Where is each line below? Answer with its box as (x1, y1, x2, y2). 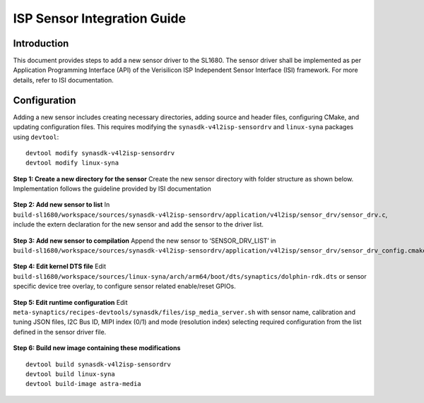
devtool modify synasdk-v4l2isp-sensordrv (25, 149, 175, 157)
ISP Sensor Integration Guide (13, 11, 187, 26)
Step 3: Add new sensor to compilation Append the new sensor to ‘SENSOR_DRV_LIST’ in (13, 236, 276, 245)
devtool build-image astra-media (25, 380, 141, 388)
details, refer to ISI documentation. (13, 76, 114, 84)
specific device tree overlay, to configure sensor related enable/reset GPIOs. (13, 282, 236, 291)
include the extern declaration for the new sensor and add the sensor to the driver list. (13, 220, 264, 229)
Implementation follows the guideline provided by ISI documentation (13, 184, 211, 193)
